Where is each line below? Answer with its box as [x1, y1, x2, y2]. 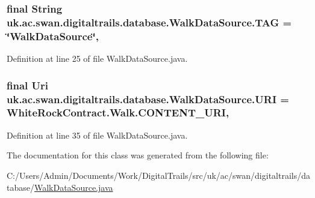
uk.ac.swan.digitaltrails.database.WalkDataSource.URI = [7, 91, 289, 106]
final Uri [7, 77, 48, 92]
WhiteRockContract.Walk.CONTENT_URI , [7, 105, 229, 120]
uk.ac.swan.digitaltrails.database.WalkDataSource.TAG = [7, 14, 292, 29]
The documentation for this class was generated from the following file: [7, 149, 269, 161]
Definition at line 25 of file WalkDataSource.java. [7, 52, 188, 65]
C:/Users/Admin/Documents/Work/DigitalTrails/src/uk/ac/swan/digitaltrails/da [7, 169, 310, 181]
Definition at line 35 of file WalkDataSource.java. [7, 128, 188, 141]
